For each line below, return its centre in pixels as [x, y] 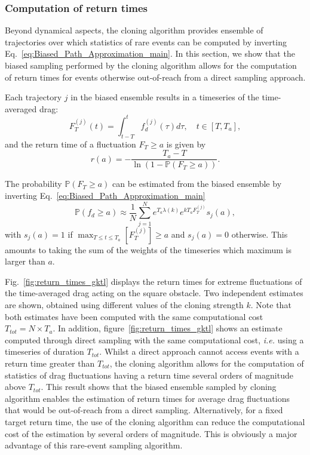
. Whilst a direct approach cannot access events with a [199, 351]
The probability [33, 184]
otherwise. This [260, 234]
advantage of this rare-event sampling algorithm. [94, 445]
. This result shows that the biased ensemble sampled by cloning [159, 387]
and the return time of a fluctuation [70, 144]
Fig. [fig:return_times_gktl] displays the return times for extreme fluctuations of [154, 281]
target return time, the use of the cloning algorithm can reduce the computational [155, 421]
